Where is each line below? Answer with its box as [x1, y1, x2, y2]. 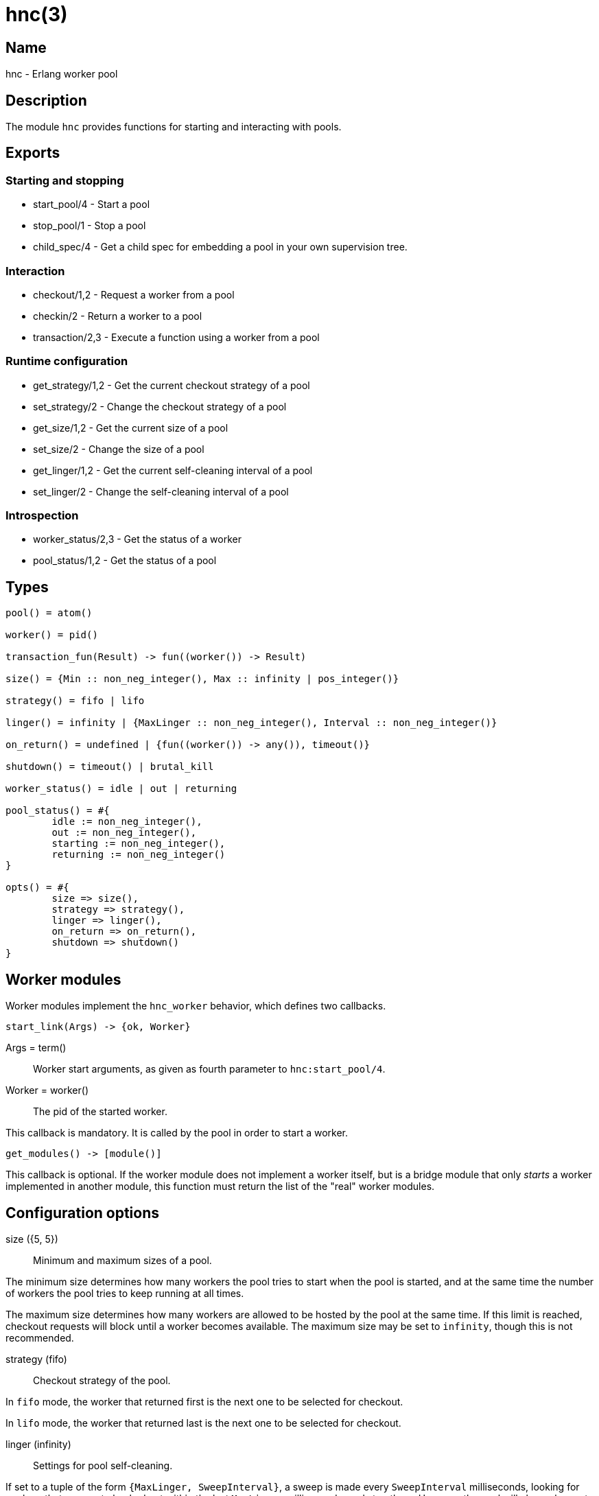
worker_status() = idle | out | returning [5, 783, 237, 795]
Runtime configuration [5, 354, 128, 369]
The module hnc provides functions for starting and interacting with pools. [5, 121, 342, 133]
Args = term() [5, 1042, 67, 1054]
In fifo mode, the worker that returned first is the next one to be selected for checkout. [5, 1396, 403, 1408]
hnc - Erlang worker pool [5, 68, 118, 80]
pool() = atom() [5, 607, 93, 619]
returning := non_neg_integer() [51, 849, 226, 861]
